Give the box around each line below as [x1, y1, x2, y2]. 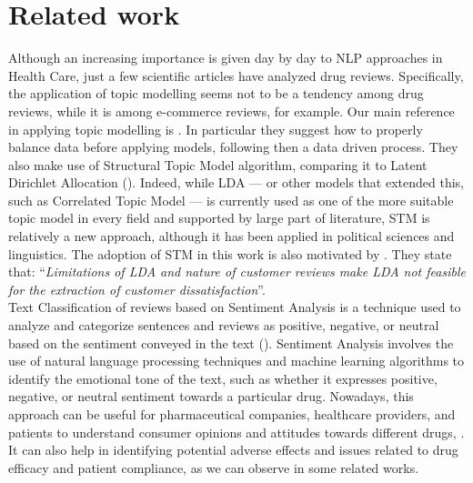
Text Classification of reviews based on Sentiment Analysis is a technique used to [8, 297, 461, 317]
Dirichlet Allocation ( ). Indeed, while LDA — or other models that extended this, [8, 173, 464, 192]
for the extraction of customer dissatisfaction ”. [8, 279, 266, 298]
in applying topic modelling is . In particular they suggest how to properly [8, 119, 423, 138]
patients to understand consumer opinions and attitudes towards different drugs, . [8, 422, 465, 441]
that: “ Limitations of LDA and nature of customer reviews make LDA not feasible [8, 262, 466, 281]
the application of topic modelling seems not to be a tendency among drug [8, 84, 424, 103]
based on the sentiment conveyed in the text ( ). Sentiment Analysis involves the [8, 333, 454, 352]
